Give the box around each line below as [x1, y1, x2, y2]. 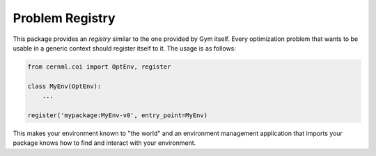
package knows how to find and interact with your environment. [13, 139, 196, 147]
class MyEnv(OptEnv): [27, 82, 102, 90]
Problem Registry [13, 10, 116, 26]
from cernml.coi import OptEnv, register [27, 62, 171, 71]
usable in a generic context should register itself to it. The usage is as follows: [13, 44, 237, 52]
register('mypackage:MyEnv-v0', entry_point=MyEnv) [27, 111, 208, 119]
